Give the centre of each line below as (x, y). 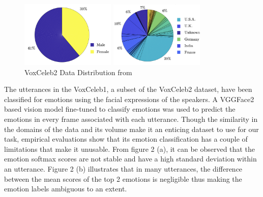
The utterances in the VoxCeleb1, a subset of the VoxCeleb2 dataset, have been (128, 89)
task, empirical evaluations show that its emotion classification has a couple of (126, 139)
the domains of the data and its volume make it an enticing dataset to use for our (131, 129)
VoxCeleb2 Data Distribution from (78, 72)
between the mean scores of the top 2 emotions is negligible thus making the (123, 178)
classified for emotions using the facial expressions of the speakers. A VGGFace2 (129, 99)
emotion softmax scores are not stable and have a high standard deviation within (130, 159)
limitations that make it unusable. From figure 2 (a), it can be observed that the (129, 149)
